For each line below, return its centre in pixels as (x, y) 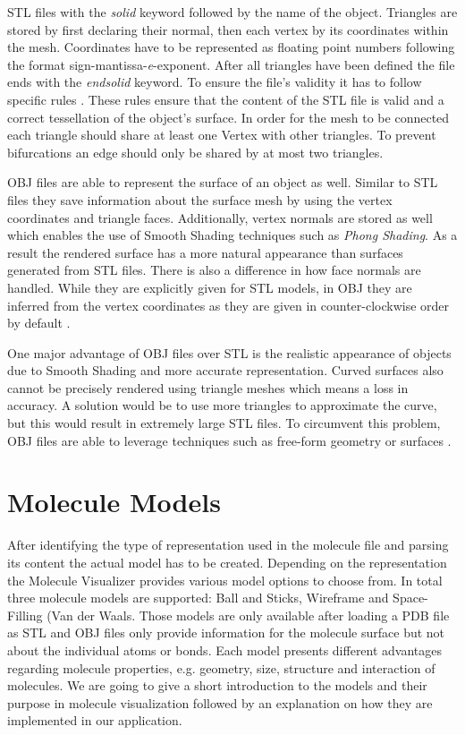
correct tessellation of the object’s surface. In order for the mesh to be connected (228, 117)
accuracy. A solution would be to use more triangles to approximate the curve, (222, 405)
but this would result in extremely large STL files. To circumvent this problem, (224, 423)
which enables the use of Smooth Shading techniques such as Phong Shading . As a (232, 235)
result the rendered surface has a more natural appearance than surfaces (205, 252)
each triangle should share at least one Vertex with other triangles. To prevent (222, 135)
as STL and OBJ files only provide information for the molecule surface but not (226, 632)
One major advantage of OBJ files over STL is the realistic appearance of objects (229, 352)
